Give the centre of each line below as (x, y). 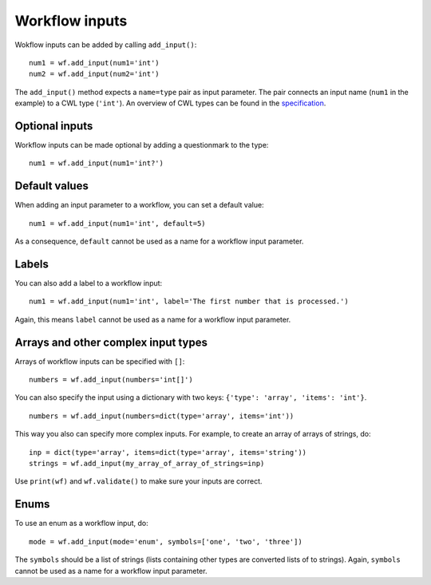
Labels (32, 264)
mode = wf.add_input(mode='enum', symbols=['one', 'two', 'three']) (166, 542)
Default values (52, 186)
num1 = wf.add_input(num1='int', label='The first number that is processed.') (189, 302)
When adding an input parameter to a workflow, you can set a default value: (139, 205)
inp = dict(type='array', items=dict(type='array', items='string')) (168, 452)
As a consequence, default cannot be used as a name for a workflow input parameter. (159, 241)
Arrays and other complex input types (111, 342)
